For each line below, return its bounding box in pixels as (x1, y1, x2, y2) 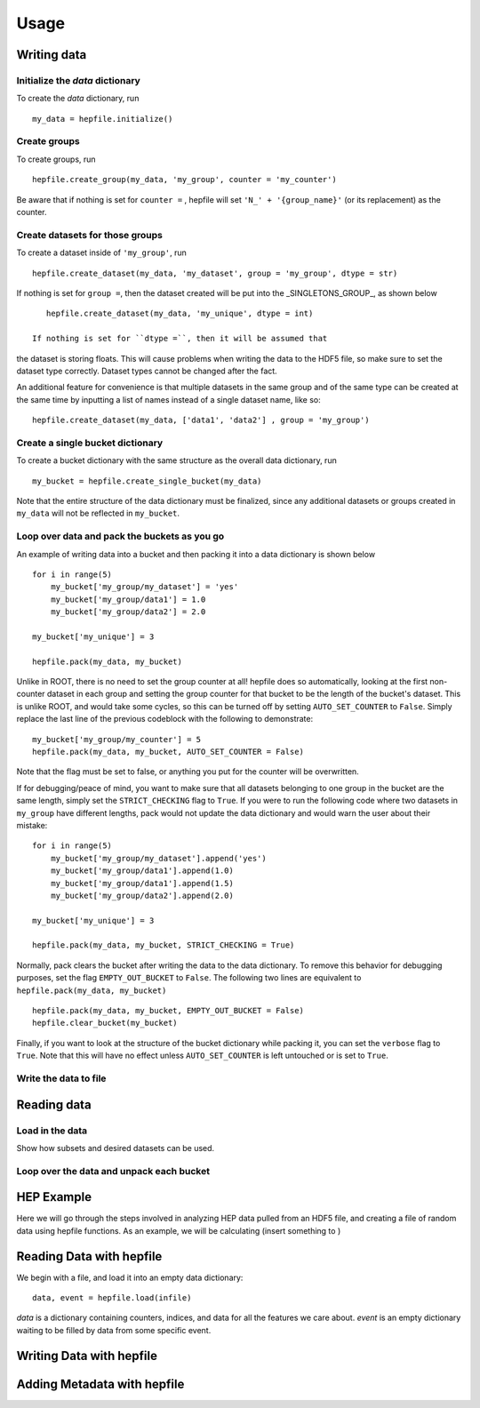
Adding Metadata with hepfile (16, 1376, 185, 1391)
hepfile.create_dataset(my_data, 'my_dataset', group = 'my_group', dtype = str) (32, 268, 398, 278)
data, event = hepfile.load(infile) (32, 1293, 192, 1303)
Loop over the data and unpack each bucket (16, 1164, 211, 1177)
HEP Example (16, 1189, 92, 1204)
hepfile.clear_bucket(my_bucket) (32, 1018, 178, 1028)
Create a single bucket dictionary (16, 436, 164, 449)
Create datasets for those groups (16, 228, 164, 241)
